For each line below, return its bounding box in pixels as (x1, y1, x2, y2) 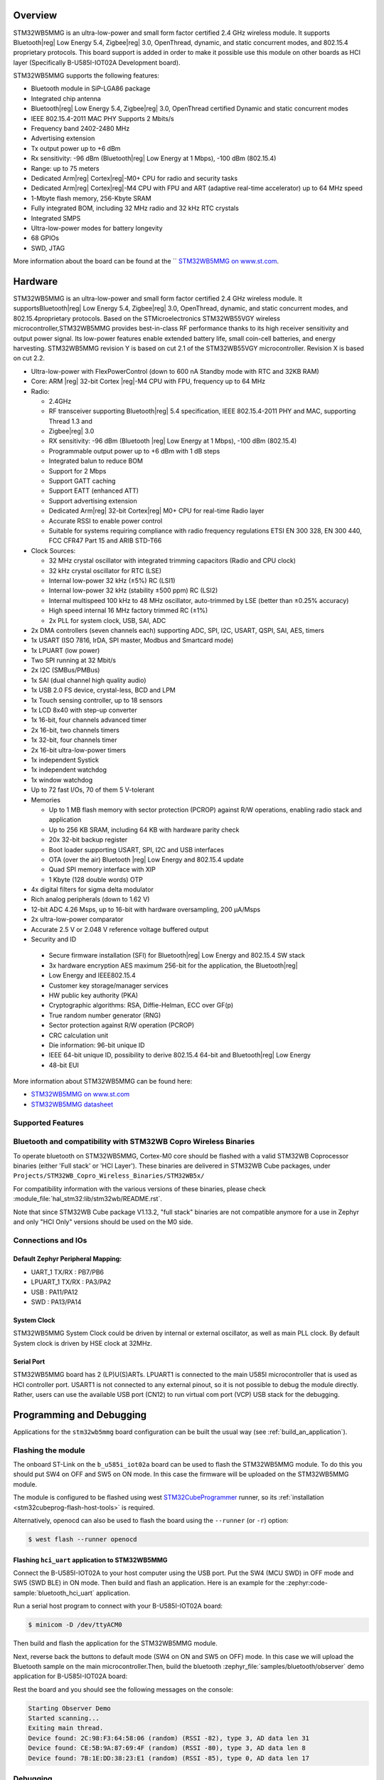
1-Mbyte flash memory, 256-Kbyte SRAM (31, 194, 152, 202)
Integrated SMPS (31, 214, 81, 222)
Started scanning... (28, 1714, 100, 1722)
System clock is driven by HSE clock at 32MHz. (13, 1339, 153, 1347)
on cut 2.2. (13, 354, 46, 362)
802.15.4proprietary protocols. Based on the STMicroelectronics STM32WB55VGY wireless (13, 314, 281, 323)
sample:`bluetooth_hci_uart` (13, 1588, 95, 1597)
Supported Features (13, 1118, 85, 1128)
